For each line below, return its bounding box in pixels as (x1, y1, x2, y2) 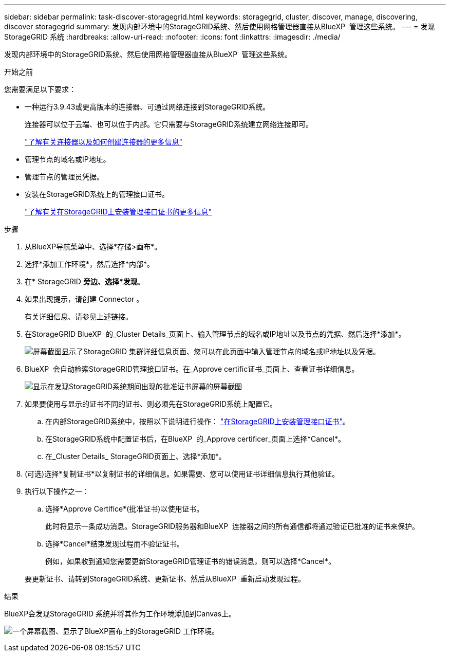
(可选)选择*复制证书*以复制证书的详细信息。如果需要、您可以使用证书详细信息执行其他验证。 (25, 469, 340, 478)
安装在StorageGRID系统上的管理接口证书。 (25, 190, 170, 198)
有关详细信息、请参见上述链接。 (25, 312, 133, 321)
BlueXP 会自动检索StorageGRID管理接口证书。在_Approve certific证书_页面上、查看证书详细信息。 (25, 365, 359, 373)
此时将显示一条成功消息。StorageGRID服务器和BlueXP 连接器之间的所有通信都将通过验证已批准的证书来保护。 (45, 522, 419, 531)
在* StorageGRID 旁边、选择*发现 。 (25, 277, 145, 286)
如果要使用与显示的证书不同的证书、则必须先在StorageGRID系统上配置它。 (25, 399, 277, 408)
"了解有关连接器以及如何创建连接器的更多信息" (25, 137, 183, 146)
